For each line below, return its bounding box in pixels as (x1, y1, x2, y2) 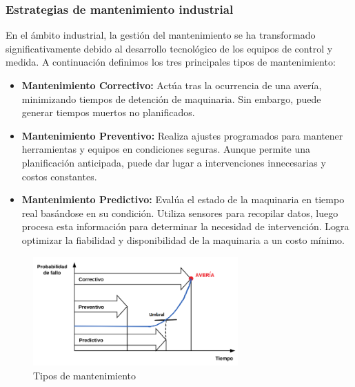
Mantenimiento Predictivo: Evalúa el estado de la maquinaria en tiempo (21, 192, 345, 207)
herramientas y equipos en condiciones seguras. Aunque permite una (21, 142, 311, 156)
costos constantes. (21, 169, 97, 183)
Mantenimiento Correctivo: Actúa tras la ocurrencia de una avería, (21, 78, 322, 92)
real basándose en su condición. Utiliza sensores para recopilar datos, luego (21, 205, 338, 220)
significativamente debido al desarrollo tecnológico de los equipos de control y (6, 41, 333, 55)
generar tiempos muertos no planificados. (21, 105, 195, 120)
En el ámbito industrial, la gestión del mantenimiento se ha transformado (6, 28, 316, 42)
